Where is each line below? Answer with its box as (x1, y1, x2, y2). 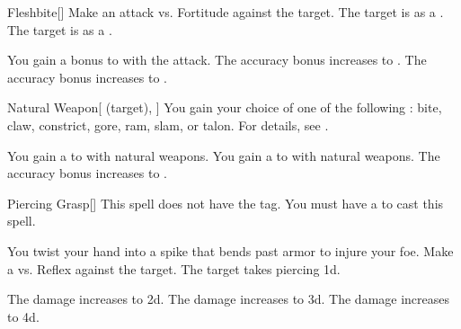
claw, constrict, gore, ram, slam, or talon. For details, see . (7, 115, 329, 134)
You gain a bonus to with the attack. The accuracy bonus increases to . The (7, 50, 427, 69)
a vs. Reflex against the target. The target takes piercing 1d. (7, 259, 341, 278)
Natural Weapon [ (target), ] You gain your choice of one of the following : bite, (7, 98, 442, 117)
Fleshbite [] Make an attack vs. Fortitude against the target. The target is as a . (7, 3, 444, 21)
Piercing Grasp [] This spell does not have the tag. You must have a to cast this (7, 193, 444, 212)
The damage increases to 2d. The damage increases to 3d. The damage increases (7, 289, 450, 308)
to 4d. (7, 307, 40, 325)
